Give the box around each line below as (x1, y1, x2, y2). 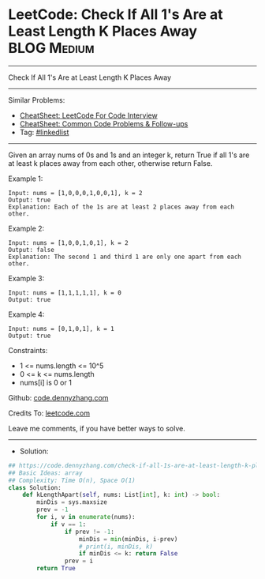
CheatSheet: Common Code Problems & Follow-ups (19, 118, 188, 128)
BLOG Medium (8, 39, 95, 57)
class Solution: (8, 483, 62, 491)
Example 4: (8, 310, 45, 319)
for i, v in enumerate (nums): (36, 513, 136, 521)
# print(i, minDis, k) (78, 543, 154, 551)
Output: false (8, 246, 55, 254)
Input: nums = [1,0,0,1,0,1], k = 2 (8, 239, 129, 246)
